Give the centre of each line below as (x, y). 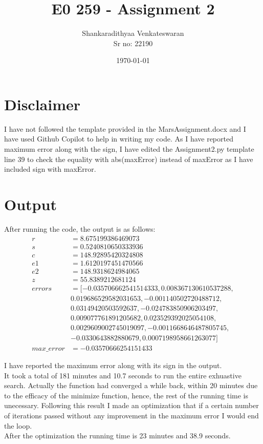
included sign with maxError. (50, 169)
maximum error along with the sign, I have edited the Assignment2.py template (129, 149)
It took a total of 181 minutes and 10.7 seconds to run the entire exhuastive (123, 375)
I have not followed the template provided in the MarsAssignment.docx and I (125, 128)
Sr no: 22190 (133, 43)
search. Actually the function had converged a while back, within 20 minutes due (131, 385)
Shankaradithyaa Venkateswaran (133, 33)
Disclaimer (42, 104)
